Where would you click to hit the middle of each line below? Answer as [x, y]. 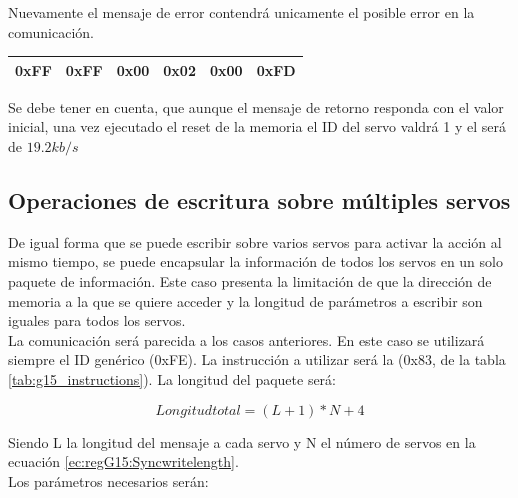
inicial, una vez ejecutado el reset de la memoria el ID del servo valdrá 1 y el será [257, 126]
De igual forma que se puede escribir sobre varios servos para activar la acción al [255, 241]
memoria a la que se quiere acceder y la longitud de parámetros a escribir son [245, 300]
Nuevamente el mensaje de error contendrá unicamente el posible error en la [241, 12]
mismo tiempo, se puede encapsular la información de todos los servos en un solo [255, 261]
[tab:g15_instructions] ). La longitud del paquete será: [172, 378]
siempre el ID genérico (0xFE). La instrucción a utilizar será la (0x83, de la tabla [257, 359]
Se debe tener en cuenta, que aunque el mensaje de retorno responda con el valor [256, 106]
